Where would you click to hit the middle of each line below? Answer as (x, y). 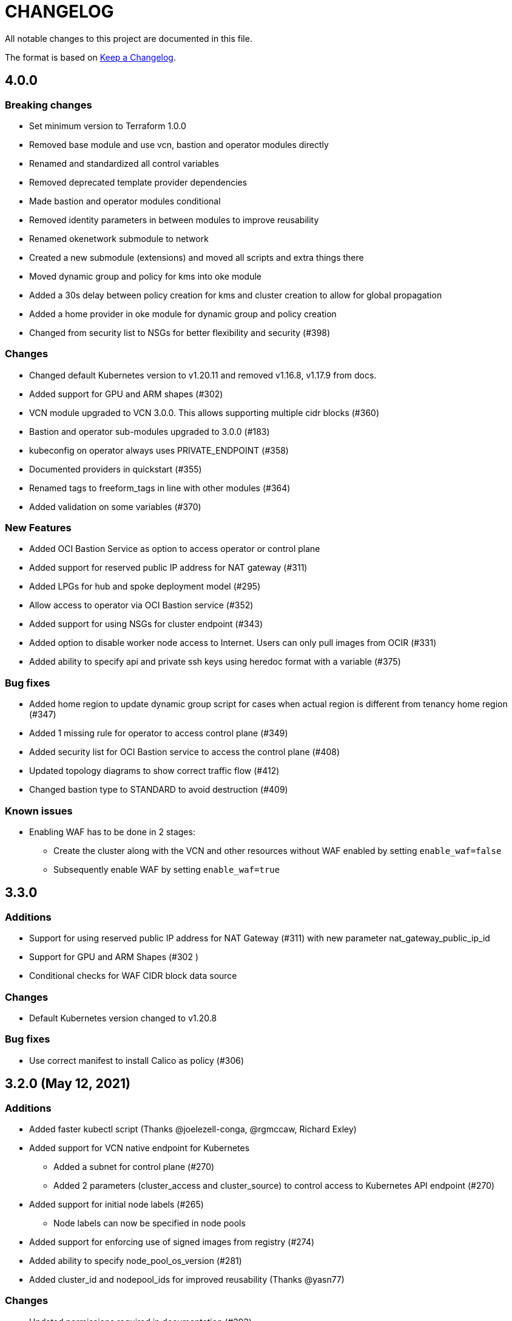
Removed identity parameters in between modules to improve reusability (174, 220)
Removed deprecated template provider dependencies (138, 182)
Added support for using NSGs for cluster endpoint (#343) (146, 624)
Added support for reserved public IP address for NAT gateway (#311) (168, 568)
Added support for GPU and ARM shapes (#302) (126, 394)
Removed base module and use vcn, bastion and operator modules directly (179, 144)
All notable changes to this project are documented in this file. (129, 38)
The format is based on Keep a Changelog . (90, 57)
